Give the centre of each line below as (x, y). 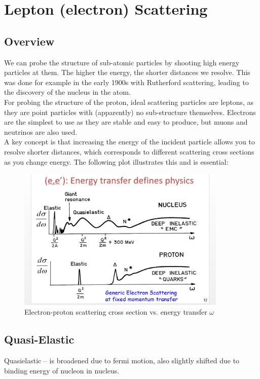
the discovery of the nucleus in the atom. (67, 92)
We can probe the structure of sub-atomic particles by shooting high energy (122, 62)
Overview (29, 41)
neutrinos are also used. (41, 131)
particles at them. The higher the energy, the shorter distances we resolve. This (127, 72)
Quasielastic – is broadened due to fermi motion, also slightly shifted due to (122, 361)
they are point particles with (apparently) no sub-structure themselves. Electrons (130, 112)
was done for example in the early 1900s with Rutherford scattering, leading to (126, 82)
